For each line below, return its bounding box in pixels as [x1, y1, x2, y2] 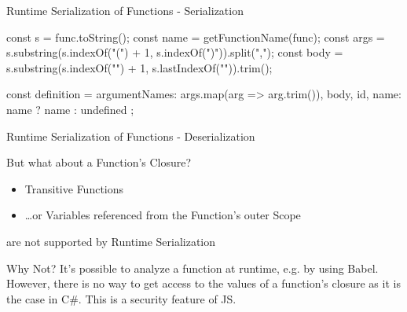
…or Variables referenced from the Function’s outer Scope [24, 207, 301, 223]
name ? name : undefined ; [6, 101, 134, 117]
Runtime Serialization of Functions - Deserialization [6, 127, 255, 144]
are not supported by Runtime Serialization [6, 233, 216, 249]
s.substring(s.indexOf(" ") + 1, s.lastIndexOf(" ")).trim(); [6, 59, 273, 75]
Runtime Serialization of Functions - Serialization [6, 2, 244, 18]
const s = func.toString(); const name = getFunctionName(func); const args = [6, 28, 385, 45]
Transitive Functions [24, 180, 124, 196]
